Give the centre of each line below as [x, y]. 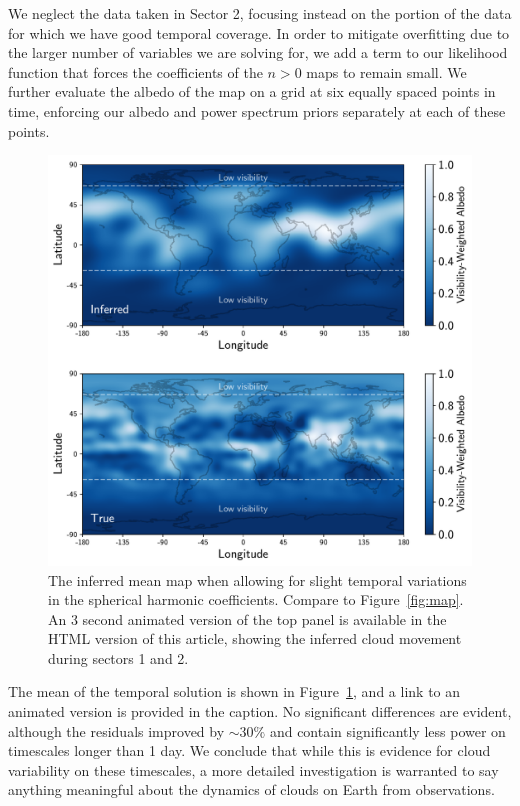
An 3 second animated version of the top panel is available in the [247, 618]
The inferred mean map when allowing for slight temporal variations [257, 579]
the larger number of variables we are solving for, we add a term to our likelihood [258, 52]
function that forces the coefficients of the [135, 71]
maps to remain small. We [386, 71]
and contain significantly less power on [387, 730]
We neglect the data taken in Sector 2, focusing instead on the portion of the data [260, 13]
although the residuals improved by [116, 730]
